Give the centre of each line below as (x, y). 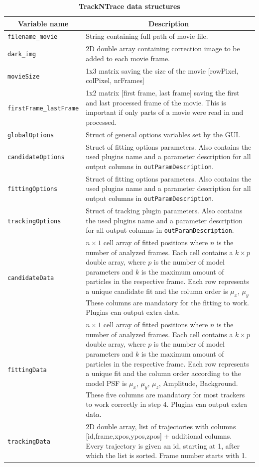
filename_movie (33, 37)
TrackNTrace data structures (129, 6)
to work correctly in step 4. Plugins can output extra (167, 404)
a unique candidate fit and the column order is (157, 291)
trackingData (29, 441)
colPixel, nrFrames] (115, 80)
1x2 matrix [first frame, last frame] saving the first (163, 93)
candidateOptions (36, 157)
